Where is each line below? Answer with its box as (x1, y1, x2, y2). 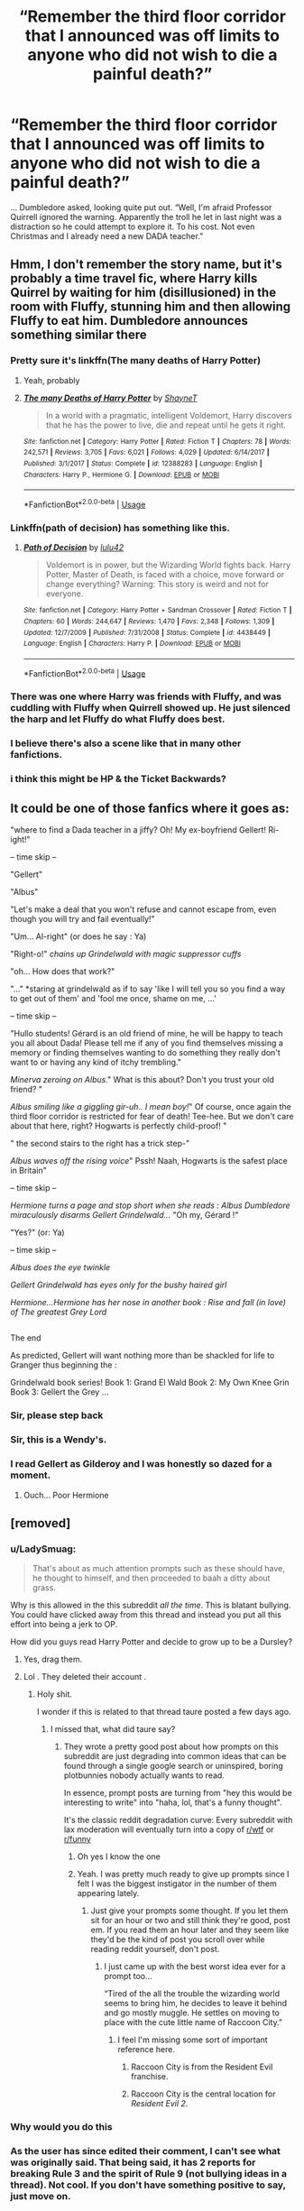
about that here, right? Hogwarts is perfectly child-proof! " (10, 1120, 227, 1131)
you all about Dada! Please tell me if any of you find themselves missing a (10, 1037, 283, 1048)
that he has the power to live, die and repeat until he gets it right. (45, 419, 287, 430)
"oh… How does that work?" (10, 966, 115, 977)
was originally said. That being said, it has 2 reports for (10, 2156, 256, 2169)
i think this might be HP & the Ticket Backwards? (10, 773, 226, 786)
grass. (32, 1582, 57, 1593)
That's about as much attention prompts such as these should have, (32, 1563, 285, 1574)
